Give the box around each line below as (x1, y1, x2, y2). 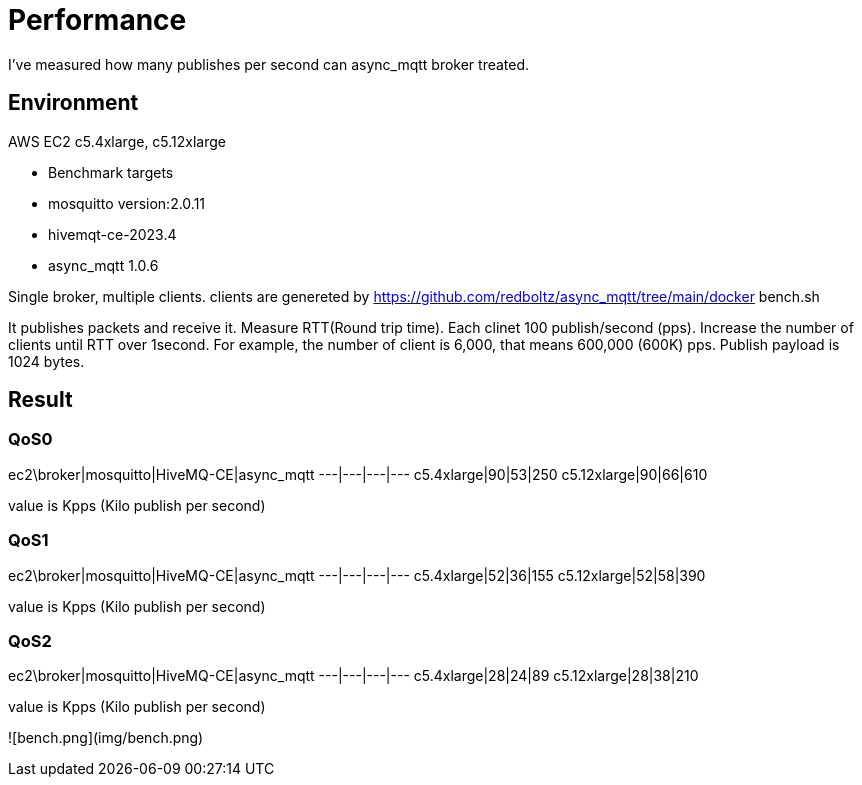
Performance (8, 3, 187, 37)
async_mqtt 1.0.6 (48, 256, 159, 274)
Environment (8, 90, 139, 116)
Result (8, 387, 73, 413)
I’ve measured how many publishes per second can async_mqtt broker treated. (8, 55, 530, 73)
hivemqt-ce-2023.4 (48, 225, 177, 243)
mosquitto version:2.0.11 (48, 194, 206, 212)
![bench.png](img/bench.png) (8, 729, 204, 747)
